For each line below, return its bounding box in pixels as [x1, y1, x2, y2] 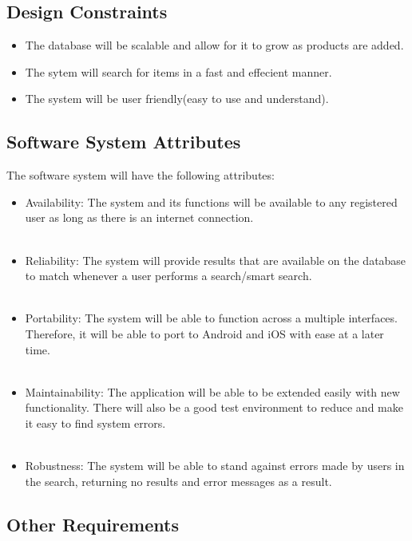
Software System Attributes [6, 129, 241, 154]
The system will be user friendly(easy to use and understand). [25, 90, 329, 107]
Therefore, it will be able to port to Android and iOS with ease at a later [25, 325, 384, 342]
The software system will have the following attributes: [6, 167, 275, 184]
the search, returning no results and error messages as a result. [25, 472, 332, 489]
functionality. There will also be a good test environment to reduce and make [25, 399, 403, 416]
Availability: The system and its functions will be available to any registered [25, 193, 398, 210]
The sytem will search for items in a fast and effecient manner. [25, 63, 332, 80]
